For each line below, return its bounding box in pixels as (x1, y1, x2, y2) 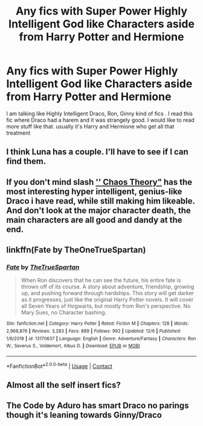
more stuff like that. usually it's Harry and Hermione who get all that (6, 122, 175, 130)
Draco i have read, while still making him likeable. (6, 196, 195, 206)
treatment (6, 129, 31, 136)
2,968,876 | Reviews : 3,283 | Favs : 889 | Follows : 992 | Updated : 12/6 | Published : (6, 328, 181, 334)
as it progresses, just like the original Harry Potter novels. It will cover (21, 296, 194, 304)
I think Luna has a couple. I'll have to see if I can (6, 147, 188, 157)
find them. (6, 156, 47, 167)
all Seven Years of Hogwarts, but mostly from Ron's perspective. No (21, 302, 191, 310)
